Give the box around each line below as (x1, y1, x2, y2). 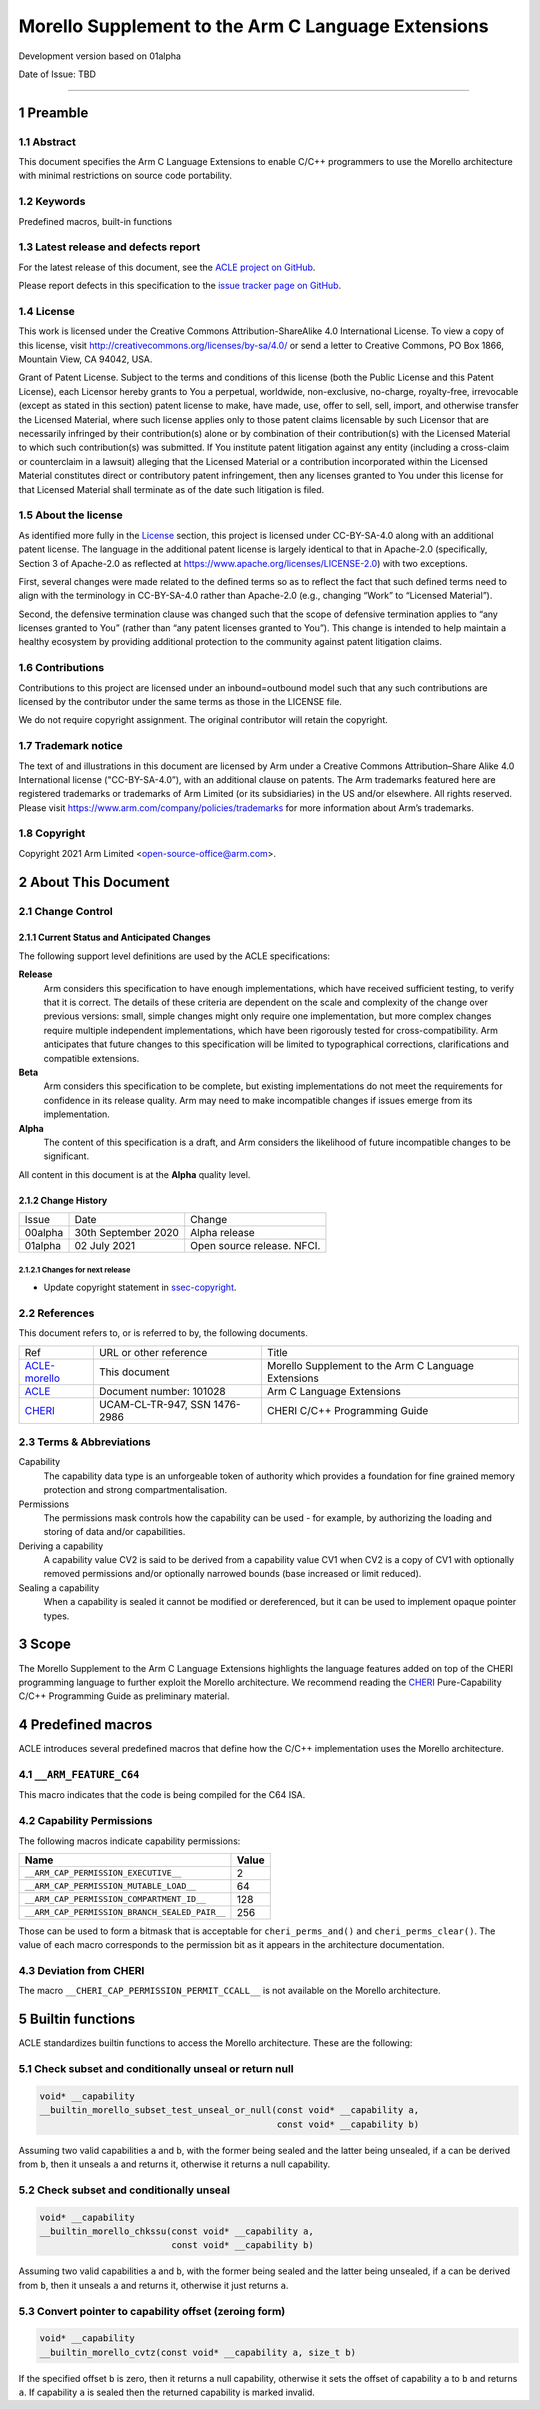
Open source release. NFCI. (190, 1239, 321, 1253)
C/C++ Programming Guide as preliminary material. (18, 1690, 230, 1702)
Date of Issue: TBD (18, 68, 97, 80)
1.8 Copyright (18, 826, 86, 840)
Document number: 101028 (98, 1384, 226, 1398)
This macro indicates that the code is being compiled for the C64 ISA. (18, 1789, 306, 1801)
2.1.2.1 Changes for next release (18, 1265, 131, 1275)
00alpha (24, 1226, 64, 1240)
